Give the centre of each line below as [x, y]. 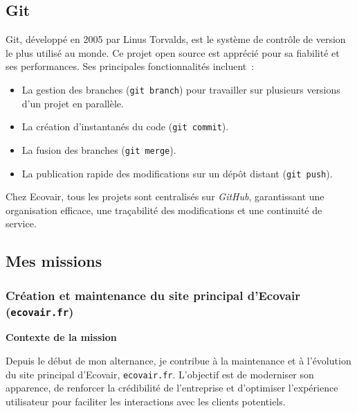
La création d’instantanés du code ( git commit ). [125, 126]
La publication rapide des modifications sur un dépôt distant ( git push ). [177, 173]
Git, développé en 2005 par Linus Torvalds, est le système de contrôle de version [176, 39]
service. [21, 223]
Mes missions [54, 261]
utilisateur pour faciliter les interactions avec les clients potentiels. [146, 401]
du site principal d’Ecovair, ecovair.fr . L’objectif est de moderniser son [160, 374]
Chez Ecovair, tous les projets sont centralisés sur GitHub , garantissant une [165, 196]
